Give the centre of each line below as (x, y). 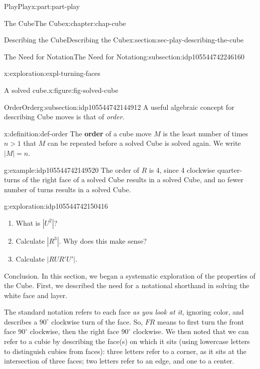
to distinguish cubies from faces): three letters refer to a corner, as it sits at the (125, 351)
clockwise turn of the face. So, (97, 321)
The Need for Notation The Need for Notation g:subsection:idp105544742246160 (124, 56)
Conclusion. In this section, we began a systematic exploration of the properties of (130, 275)
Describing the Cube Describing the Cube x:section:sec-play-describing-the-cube (124, 40)
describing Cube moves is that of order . (64, 117)
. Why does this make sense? (103, 240)
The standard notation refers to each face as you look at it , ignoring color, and (124, 312)
